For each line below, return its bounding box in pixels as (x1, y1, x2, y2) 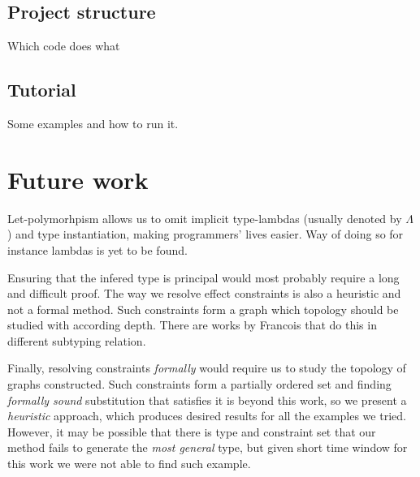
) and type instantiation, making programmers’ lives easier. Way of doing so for (7, 226, 404, 243)
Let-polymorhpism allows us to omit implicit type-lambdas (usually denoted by (7, 209, 402, 226)
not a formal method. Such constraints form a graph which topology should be (7, 300, 399, 317)
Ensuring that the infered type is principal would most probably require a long (7, 269, 400, 286)
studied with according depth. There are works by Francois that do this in (7, 316, 377, 333)
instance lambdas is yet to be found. (7, 241, 188, 258)
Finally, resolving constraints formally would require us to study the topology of (7, 359, 406, 376)
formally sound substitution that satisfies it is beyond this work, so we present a (7, 391, 407, 408)
